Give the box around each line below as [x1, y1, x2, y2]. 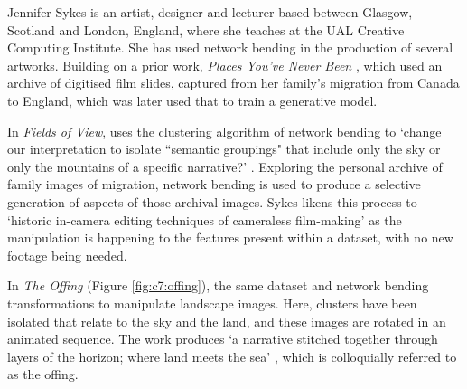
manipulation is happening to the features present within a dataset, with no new [7, 228, 453, 247]
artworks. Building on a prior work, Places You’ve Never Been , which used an [7, 55, 443, 74]
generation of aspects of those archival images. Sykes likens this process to [7, 192, 417, 211]
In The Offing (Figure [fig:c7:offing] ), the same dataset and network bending [7, 276, 429, 295]
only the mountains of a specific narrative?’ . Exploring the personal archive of [7, 157, 443, 176]
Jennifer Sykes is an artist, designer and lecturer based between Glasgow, [7, 3, 413, 21]
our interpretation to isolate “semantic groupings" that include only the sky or [7, 139, 441, 158]
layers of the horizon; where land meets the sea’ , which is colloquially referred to [7, 346, 457, 365]
